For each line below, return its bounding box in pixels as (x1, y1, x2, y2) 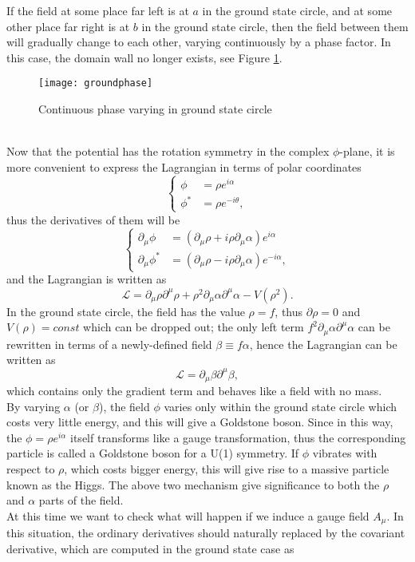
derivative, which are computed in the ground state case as (6, 540, 294, 556)
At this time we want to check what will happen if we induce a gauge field (6, 507, 370, 524)
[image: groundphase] (38, 77, 153, 89)
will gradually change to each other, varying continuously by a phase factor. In (6, 34, 391, 50)
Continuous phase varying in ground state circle (38, 101, 272, 117)
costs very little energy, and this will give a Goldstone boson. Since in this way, (6, 414, 393, 430)
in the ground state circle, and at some (202, 2, 393, 18)
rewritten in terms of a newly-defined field (6, 335, 212, 352)
